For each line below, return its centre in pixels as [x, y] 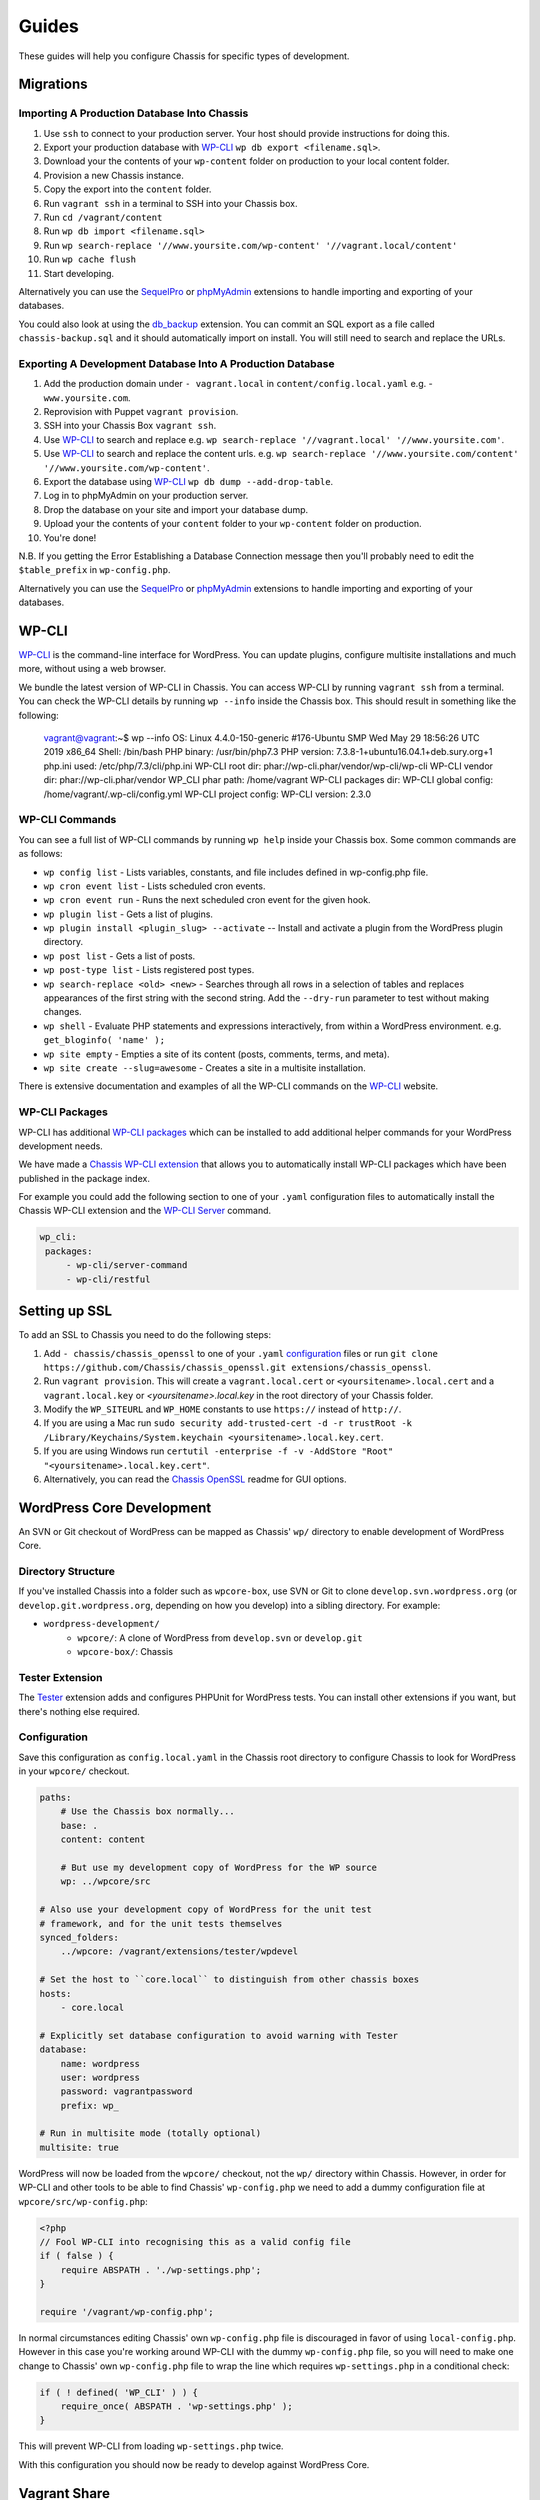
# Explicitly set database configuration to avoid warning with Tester [219, 2035]
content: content [103, 1839]
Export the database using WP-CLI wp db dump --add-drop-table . [188, 482]
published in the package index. [84, 1178]
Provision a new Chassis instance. [114, 175]
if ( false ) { [76, 2256]
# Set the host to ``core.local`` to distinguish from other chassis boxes [229, 1979]
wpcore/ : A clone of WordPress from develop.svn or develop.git [220, 1637]
